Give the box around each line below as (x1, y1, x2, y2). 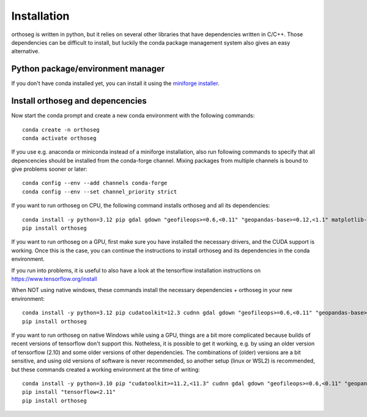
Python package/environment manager (11, 64, 165, 74)
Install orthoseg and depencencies (11, 96, 147, 107)
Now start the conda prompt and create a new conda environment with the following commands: (11, 112, 255, 119)
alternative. (11, 48, 40, 55)
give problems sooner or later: (11, 165, 87, 173)
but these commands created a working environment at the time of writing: (11, 366, 200, 373)
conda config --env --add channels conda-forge (22, 179, 168, 187)
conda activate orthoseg (22, 135, 97, 141)
